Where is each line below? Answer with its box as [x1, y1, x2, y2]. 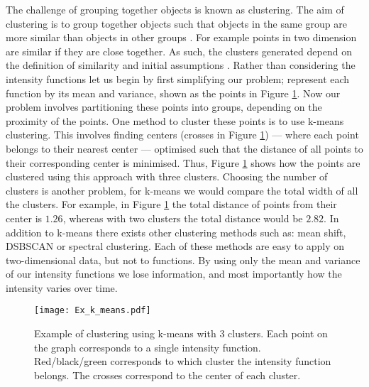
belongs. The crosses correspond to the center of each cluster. [34, 367, 301, 382]
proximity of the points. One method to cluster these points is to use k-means [6, 113, 344, 128]
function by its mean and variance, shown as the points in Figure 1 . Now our [6, 85, 341, 100]
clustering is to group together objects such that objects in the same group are [6, 16, 347, 31]
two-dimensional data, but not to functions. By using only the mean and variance [6, 252, 360, 267]
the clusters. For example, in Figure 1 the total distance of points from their [6, 197, 337, 212]
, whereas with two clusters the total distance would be [62, 210, 303, 225]
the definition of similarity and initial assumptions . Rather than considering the [6, 58, 356, 72]
